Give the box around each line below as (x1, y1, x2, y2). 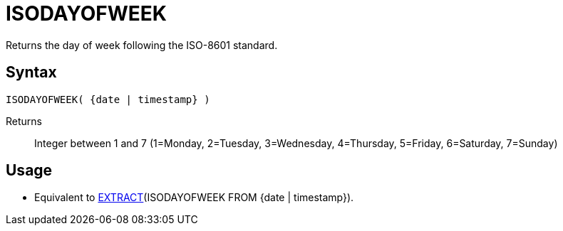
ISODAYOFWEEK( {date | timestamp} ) (6, 93, 210, 105)
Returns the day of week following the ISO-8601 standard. (6, 38, 278, 51)
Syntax (6, 63, 57, 82)
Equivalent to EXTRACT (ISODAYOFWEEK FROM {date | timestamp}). (34, 191, 354, 204)
